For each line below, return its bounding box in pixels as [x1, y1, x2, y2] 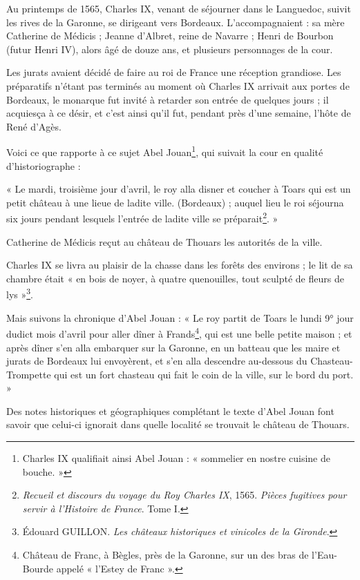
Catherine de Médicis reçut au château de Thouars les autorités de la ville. [6, 234, 323, 249]
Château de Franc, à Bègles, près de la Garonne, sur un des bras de [22, 548, 309, 562]
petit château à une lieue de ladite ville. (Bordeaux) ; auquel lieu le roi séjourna [6, 195, 344, 209]
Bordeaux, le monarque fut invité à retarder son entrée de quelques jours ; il [6, 92, 329, 106]
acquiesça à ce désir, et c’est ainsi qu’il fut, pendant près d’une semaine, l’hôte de [6, 106, 351, 120]
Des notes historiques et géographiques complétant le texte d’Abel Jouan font [6, 403, 334, 418]
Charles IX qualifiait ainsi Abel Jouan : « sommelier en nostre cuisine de [22, 451, 330, 465]
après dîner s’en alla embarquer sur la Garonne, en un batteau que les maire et [6, 340, 341, 354]
